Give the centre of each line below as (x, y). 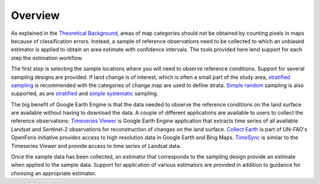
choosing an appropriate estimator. (54, 173)
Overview (35, 15)
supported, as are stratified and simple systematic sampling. (85, 93)
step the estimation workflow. (47, 58)
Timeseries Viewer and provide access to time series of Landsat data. (96, 146)
